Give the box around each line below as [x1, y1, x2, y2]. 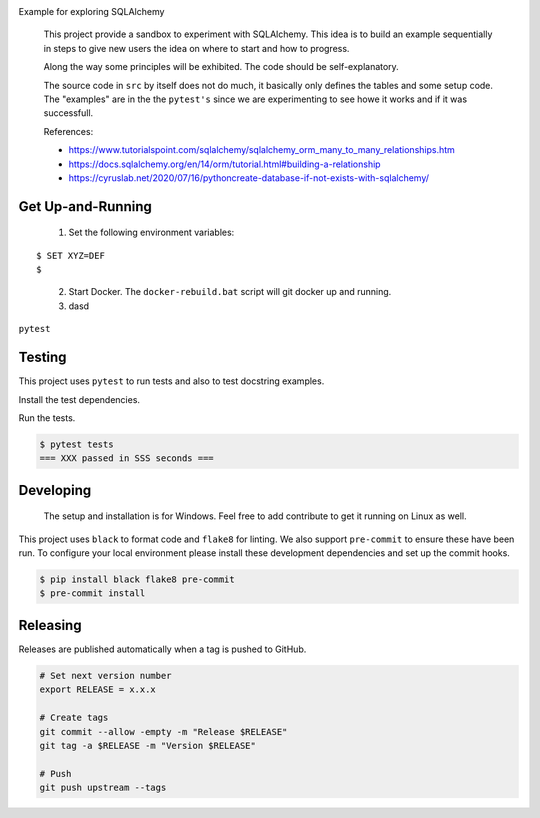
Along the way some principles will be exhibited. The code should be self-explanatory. [43, 61, 399, 73]
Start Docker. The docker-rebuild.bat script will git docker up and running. [68, 286, 392, 298]
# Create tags [39, 712, 109, 724]
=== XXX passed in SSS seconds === [39, 453, 214, 464]
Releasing [18, 616, 82, 634]
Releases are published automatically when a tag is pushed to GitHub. [18, 643, 307, 655]
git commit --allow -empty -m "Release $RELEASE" [39, 726, 288, 737]
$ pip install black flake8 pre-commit [39, 574, 235, 585]
